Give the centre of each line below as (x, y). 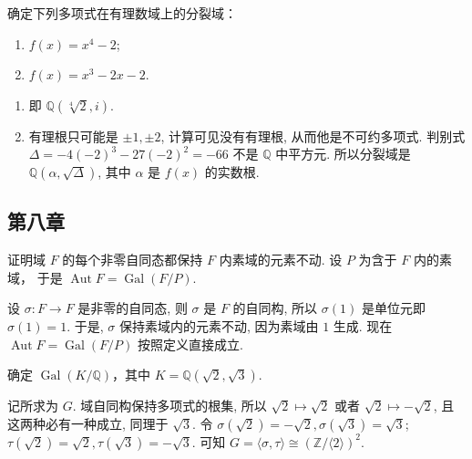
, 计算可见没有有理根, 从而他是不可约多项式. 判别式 (313, 136)
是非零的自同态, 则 (133, 308)
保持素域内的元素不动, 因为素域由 (219, 325)
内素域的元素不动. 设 (281, 260)
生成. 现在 (363, 325)
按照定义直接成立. (190, 344)
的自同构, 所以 (275, 308)
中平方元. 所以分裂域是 (343, 154)
